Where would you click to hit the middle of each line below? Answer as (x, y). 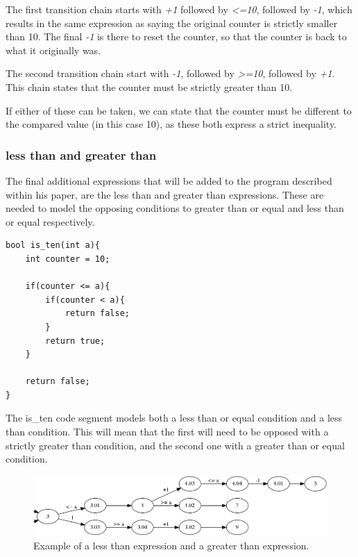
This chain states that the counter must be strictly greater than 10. (149, 86)
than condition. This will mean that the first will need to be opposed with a (167, 432)
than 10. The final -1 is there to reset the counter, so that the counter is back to (176, 36)
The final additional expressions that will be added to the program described (169, 180)
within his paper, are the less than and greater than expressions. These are (165, 194)
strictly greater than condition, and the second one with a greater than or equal (175, 445)
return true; (75, 341)
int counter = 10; (68, 259)
